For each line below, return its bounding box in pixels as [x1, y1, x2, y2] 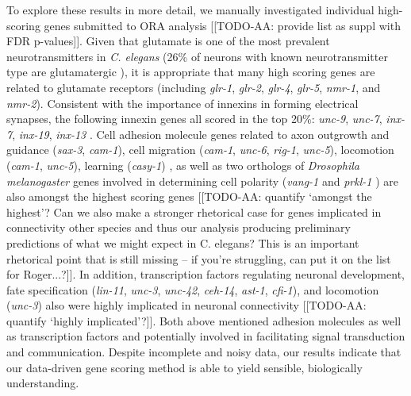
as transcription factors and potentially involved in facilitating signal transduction [6, 328, 405, 344]
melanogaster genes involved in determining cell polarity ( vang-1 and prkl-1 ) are [6, 172, 398, 189]
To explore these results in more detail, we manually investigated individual [6, 2, 375, 17]
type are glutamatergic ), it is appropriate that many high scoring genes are [6, 63, 375, 80]
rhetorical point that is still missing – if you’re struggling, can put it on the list [6, 250, 391, 267]
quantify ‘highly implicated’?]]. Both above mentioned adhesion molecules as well [6, 312, 401, 329]
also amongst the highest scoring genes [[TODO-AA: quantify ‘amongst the [6, 188, 372, 205]
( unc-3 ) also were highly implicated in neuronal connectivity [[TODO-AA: [6, 297, 367, 313]
